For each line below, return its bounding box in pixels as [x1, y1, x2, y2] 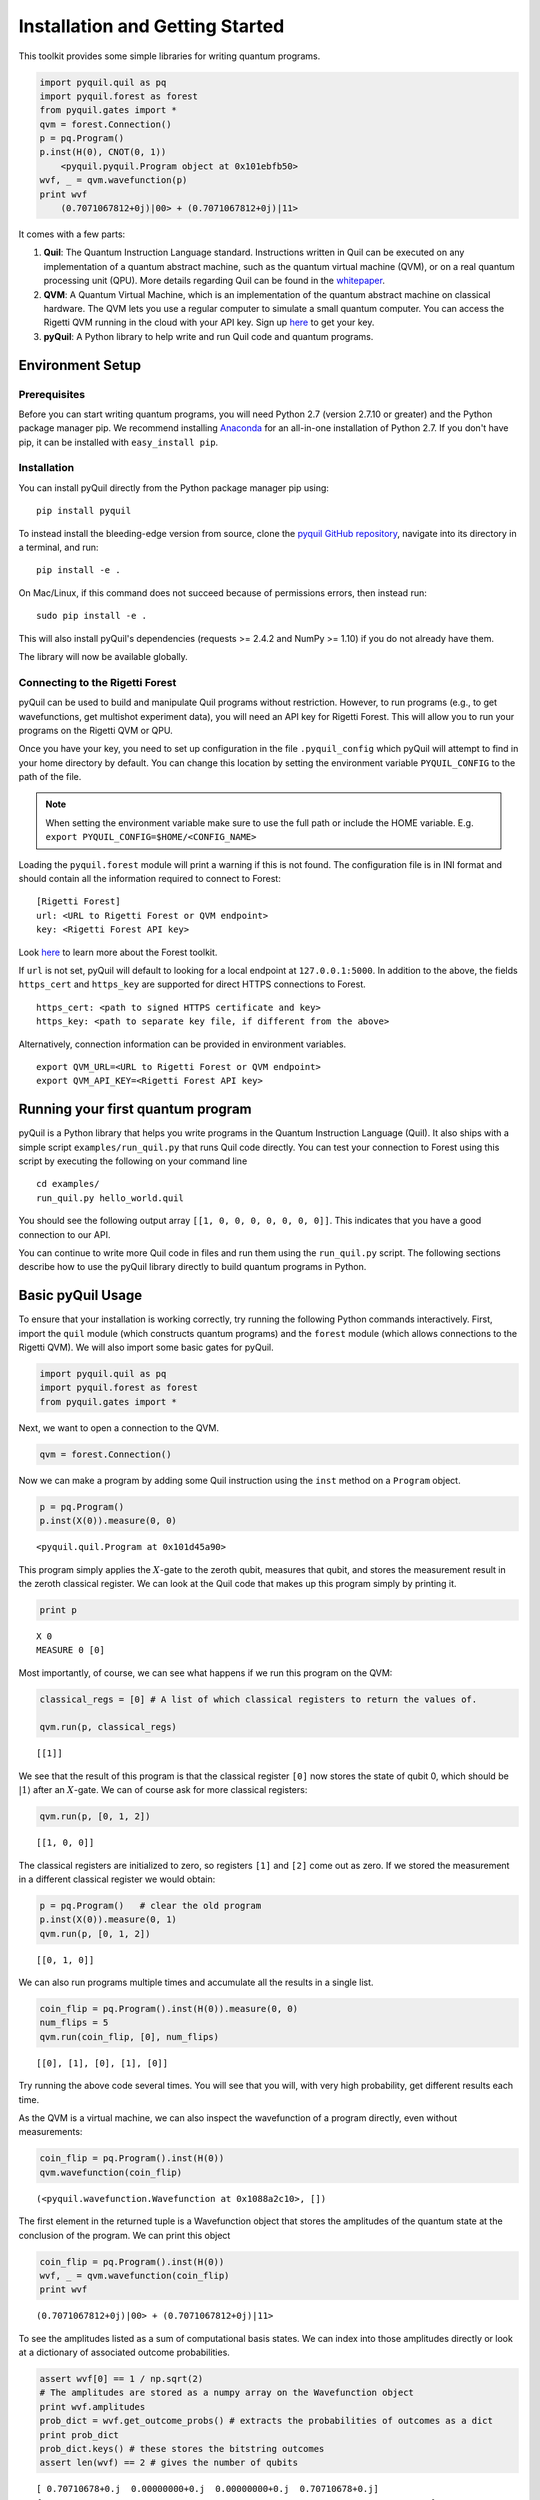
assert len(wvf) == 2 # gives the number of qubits [39, 2457, 299, 2469]
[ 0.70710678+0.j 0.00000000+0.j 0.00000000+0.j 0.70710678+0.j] [36, 2483, 379, 2495]
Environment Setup [18, 356, 142, 374]
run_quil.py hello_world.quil [36, 1192, 185, 1204]
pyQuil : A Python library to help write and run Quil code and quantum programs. [43, 330, 374, 342]
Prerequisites [18, 387, 85, 401]
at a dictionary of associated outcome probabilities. [18, 2346, 230, 2359]
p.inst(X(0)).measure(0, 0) [39, 1515, 177, 1527]
